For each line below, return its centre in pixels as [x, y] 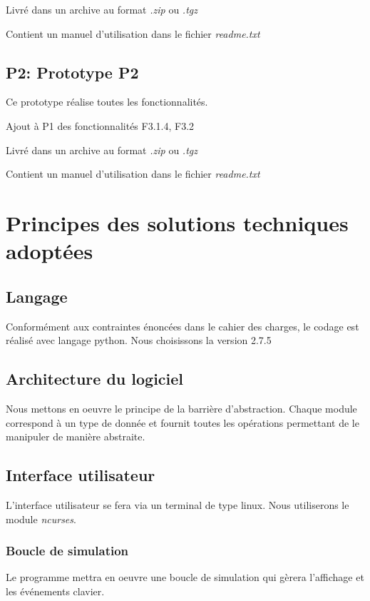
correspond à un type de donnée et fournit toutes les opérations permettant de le [183, 422]
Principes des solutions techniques [177, 222]
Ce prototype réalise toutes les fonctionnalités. [107, 102]
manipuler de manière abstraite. [76, 436]
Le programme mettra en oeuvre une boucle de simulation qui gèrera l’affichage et [185, 577]
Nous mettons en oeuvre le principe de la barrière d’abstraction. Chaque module [181, 408]
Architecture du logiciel [95, 379]
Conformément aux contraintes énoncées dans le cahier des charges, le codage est [183, 326]
